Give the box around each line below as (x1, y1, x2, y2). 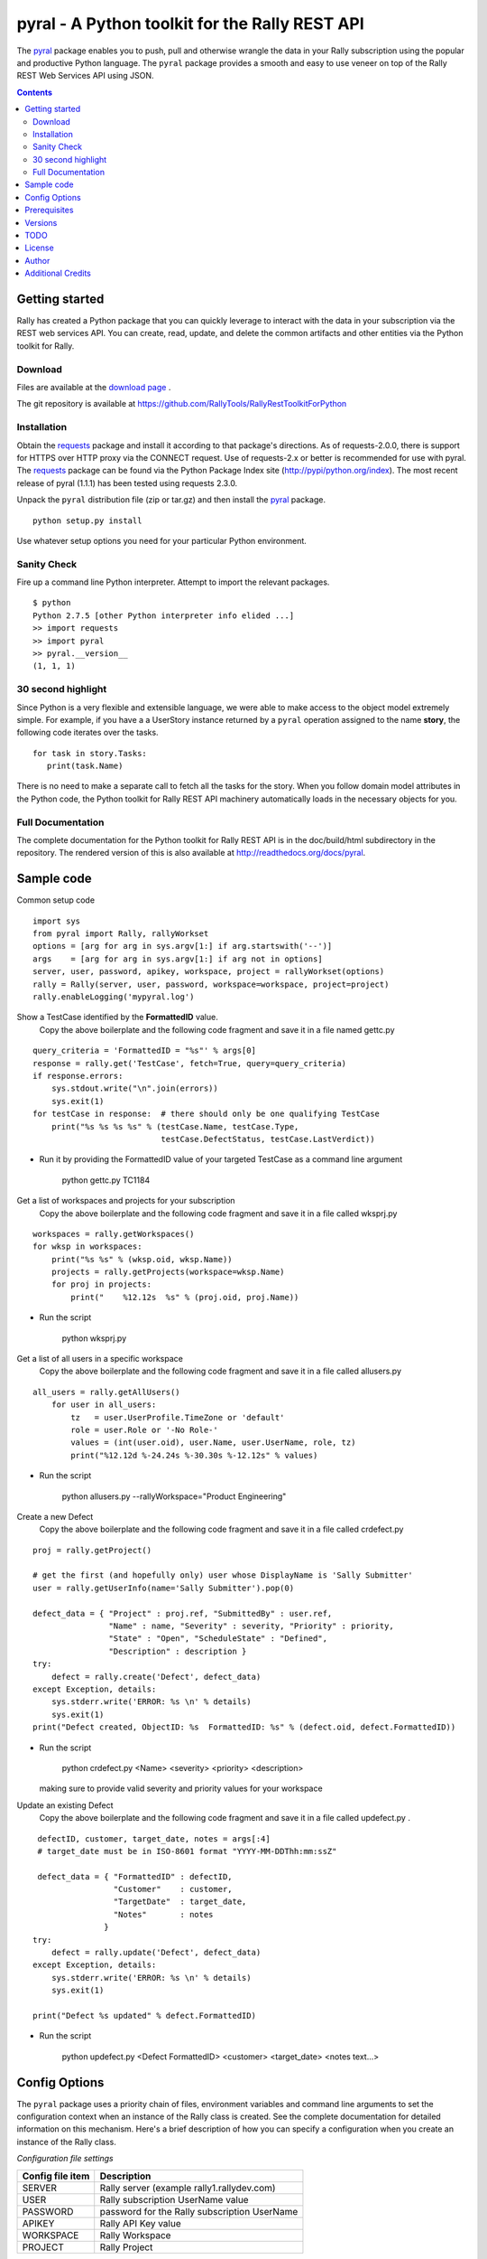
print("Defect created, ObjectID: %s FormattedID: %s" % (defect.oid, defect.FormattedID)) (32, 1722, 456, 1732)
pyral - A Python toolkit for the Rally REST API (16, 14, 364, 33)
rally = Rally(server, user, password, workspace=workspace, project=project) (32, 979, 390, 989)
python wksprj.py (61, 1333, 127, 1344)
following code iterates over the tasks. (16, 727, 159, 738)
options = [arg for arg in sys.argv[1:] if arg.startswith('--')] (32, 941, 333, 951)
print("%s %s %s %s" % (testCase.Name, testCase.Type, (51, 1121, 299, 1131)
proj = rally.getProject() (32, 1545, 152, 1555)
